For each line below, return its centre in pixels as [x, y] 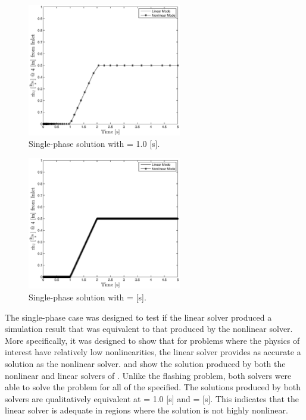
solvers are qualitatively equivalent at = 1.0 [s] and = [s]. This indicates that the [152, 398]
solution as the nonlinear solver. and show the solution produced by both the [145, 363]
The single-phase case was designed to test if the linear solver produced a [138, 317]
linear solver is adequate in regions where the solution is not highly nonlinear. [146, 410]
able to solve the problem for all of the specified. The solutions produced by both [153, 387]
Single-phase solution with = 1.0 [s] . [94, 144]
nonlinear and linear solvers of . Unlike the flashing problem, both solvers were [148, 375]
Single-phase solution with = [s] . [88, 297]
